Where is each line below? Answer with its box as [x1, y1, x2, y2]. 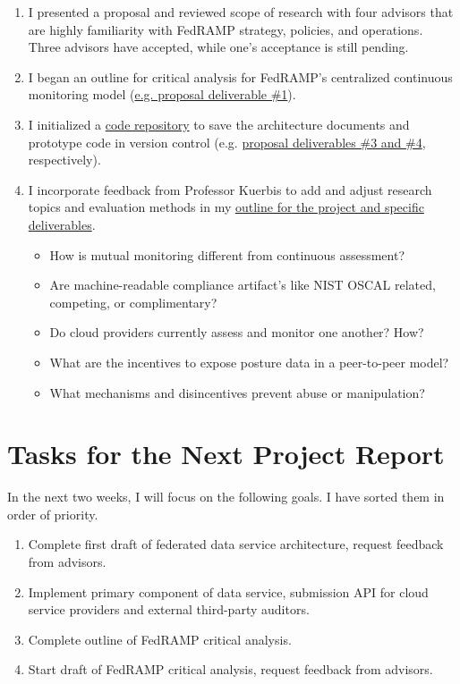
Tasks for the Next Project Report [7, 435, 445, 472]
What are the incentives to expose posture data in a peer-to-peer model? [49, 352, 449, 371]
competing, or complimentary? [49, 292, 217, 311]
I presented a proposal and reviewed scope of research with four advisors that [28, 3, 454, 21]
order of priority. [7, 504, 98, 523]
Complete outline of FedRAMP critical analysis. [28, 629, 292, 648]
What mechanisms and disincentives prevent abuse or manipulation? [49, 383, 425, 401]
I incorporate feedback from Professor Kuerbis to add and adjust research [28, 180, 432, 198]
